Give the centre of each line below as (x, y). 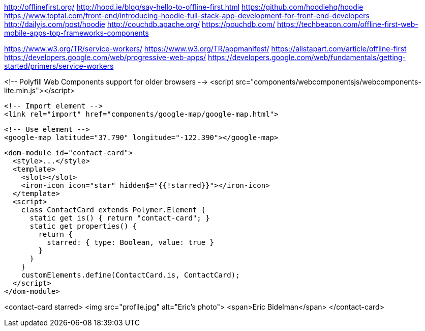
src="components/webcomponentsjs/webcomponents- (328, 82)
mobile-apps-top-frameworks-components (77, 33)
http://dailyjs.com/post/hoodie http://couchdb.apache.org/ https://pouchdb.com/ (140, 24)
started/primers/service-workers (59, 66)
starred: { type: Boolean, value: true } (131, 242)
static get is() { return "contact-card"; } (120, 218)
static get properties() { (83, 226)
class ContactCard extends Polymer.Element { (113, 210)
